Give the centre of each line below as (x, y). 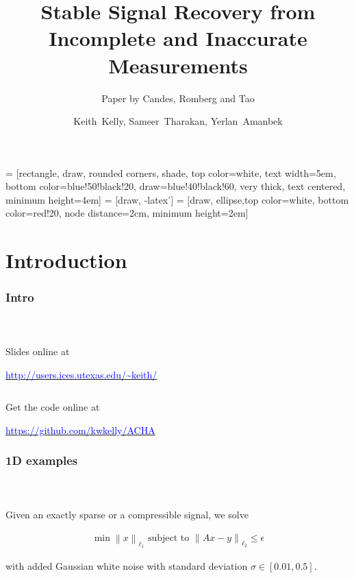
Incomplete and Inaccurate (178, 38)
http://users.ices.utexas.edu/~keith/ (81, 374)
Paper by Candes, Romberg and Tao (178, 98)
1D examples (42, 460)
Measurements (178, 65)
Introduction (66, 260)
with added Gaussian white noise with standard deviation (127, 566)
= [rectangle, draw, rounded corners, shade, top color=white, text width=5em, (171, 172)
